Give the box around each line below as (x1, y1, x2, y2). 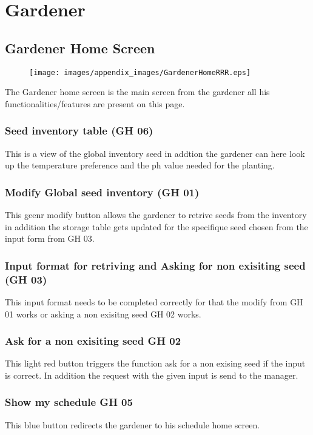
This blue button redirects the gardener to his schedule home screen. (5, 418, 260, 431)
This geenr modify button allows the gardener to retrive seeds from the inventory (5, 208, 307, 221)
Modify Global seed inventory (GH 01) (5, 184, 200, 199)
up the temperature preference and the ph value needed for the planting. (5, 159, 275, 171)
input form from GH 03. (5, 232, 95, 245)
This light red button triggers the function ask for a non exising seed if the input (5, 357, 306, 370)
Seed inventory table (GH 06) (5, 123, 153, 138)
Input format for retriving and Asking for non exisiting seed (5, 257, 306, 273)
